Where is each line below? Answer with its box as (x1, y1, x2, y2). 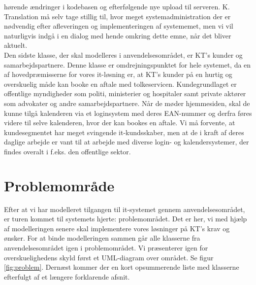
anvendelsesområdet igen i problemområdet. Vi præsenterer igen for (4, 243, 208, 252)
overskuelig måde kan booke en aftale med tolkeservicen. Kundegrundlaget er (4, 78, 237, 89)
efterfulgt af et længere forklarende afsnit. (4, 271, 130, 282)
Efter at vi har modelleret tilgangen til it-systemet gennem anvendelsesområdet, (4, 204, 245, 214)
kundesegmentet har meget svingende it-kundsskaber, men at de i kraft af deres (4, 127, 244, 137)
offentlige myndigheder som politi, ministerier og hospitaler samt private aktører (4, 88, 246, 99)
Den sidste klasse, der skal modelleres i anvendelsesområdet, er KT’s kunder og (4, 49, 243, 60)
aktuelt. (4, 40, 28, 50)
